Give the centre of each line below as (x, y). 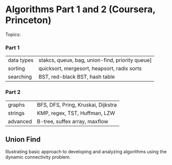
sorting (16, 68)
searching (20, 77)
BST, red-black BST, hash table (77, 77)
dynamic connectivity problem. (38, 157)
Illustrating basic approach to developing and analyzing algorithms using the (86, 152)
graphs (16, 105)
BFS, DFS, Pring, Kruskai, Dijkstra (77, 105)
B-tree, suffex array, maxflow (73, 121)
